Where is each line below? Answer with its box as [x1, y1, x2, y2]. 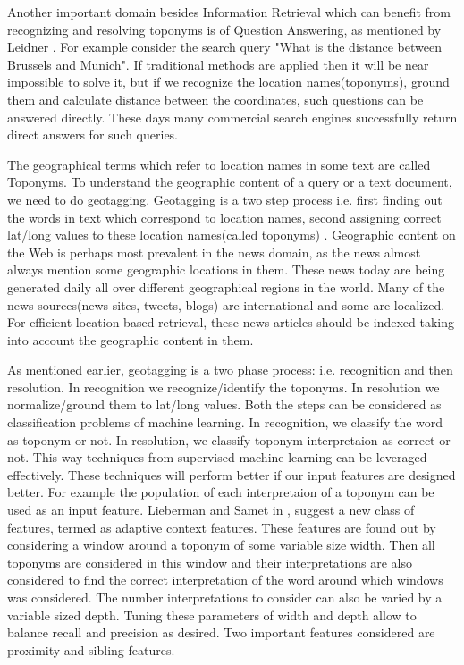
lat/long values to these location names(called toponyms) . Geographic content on [7, 225, 456, 244]
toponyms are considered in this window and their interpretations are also [7, 552, 412, 571]
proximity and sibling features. [7, 640, 175, 659]
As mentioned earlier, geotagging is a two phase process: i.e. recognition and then [7, 360, 453, 379]
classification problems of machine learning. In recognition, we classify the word [7, 413, 443, 432]
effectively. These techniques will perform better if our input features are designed [7, 465, 456, 484]
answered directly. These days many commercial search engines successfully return [7, 107, 458, 126]
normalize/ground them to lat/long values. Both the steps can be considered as [7, 395, 442, 414]
